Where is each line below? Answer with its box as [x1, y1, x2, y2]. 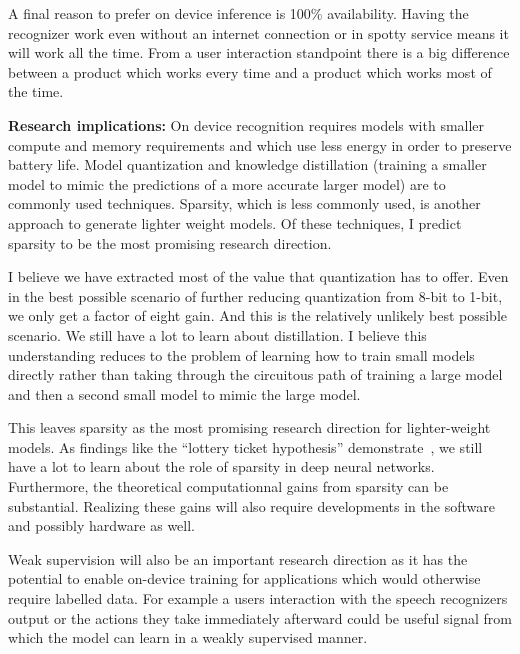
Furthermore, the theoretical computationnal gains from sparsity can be [8, 476, 449, 497]
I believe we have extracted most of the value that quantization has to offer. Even [8, 266, 509, 287]
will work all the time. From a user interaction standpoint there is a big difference [8, 42, 510, 63]
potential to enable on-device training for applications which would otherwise [8, 568, 481, 589]
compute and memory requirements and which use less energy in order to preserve [8, 134, 512, 155]
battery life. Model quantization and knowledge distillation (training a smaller [8, 154, 487, 175]
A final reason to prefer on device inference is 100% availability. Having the [8, 3, 469, 23]
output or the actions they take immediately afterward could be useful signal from [8, 607, 513, 628]
